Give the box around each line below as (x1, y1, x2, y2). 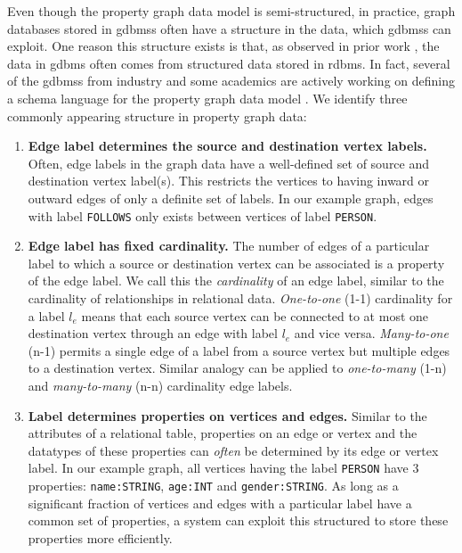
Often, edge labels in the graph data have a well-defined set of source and (28, 153, 430, 172)
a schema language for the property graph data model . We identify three (7, 88, 408, 107)
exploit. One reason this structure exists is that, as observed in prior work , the (7, 37, 440, 55)
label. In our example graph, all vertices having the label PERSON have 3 (28, 458, 419, 477)
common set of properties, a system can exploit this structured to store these (28, 511, 449, 530)
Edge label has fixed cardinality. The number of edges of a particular (28, 236, 430, 255)
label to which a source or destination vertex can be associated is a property (28, 253, 445, 272)
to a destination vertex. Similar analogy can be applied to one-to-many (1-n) (28, 359, 447, 377)
